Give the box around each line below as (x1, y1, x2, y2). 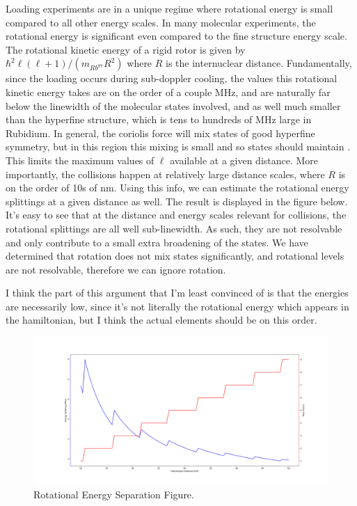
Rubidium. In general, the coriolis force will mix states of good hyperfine (6, 125, 315, 140)
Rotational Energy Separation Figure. (33, 487, 194, 501)
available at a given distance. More (170, 152, 319, 167)
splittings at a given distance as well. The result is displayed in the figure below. (6, 193, 348, 208)
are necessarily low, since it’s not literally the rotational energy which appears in (6, 299, 349, 313)
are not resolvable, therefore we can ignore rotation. (6, 262, 226, 276)
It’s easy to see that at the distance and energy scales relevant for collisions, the (6, 207, 347, 222)
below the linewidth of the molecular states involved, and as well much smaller (6, 98, 341, 113)
